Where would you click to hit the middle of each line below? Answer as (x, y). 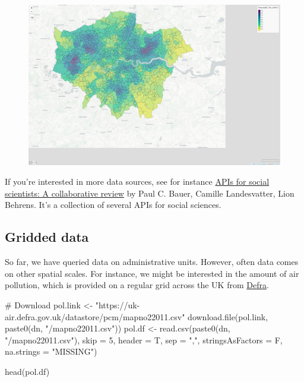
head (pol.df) (27, 371)
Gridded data (47, 237)
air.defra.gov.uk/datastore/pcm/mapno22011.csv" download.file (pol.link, (137, 316)
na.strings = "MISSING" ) (51, 351)
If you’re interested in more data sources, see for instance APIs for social (137, 181)
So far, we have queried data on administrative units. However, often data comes (152, 262)
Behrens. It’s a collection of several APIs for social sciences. (113, 205)
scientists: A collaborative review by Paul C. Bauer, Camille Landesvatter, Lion (150, 193)
